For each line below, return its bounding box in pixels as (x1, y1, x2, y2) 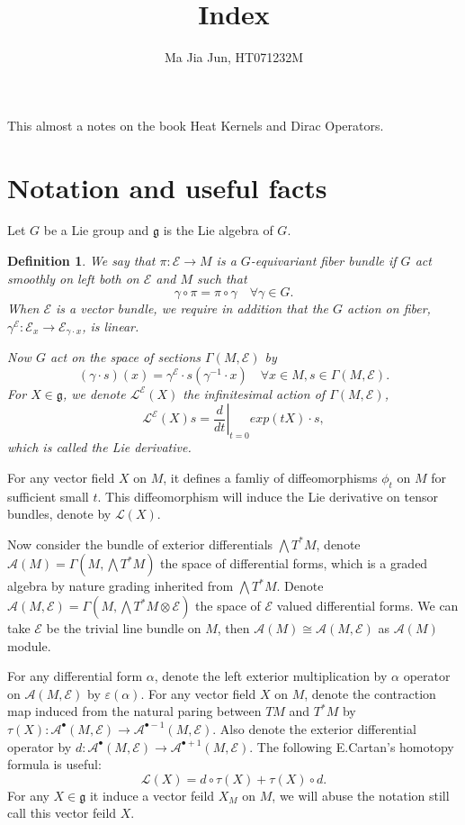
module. (7, 636, 51, 655)
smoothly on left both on (7, 268, 139, 287)
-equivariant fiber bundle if (250, 251, 397, 270)
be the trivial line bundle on (46, 619, 201, 638)
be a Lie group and (43, 221, 149, 240)
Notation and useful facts (7, 168, 327, 205)
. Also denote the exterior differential (212, 719, 416, 738)
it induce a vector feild (89, 785, 215, 804)
